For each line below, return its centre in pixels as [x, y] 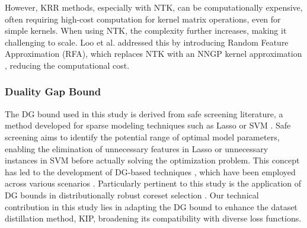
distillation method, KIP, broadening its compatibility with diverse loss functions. [153, 218]
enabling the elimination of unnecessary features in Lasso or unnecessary [137, 148]
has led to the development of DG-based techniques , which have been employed [150, 171]
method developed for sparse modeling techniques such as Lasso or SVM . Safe [148, 125]
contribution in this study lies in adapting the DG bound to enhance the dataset [151, 206]
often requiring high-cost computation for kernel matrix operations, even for [143, 19]
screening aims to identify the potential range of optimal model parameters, [142, 137]
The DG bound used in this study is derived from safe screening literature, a [144, 113]
